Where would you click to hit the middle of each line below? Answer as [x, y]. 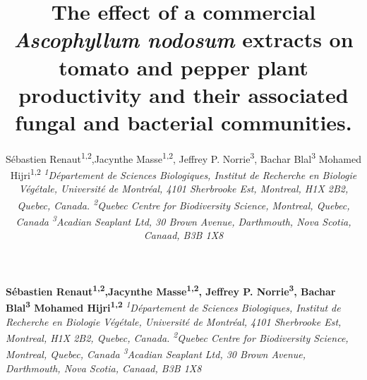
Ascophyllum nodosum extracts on [183, 39]
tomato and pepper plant [183, 67]
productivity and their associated [183, 94]
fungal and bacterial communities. [183, 122]
